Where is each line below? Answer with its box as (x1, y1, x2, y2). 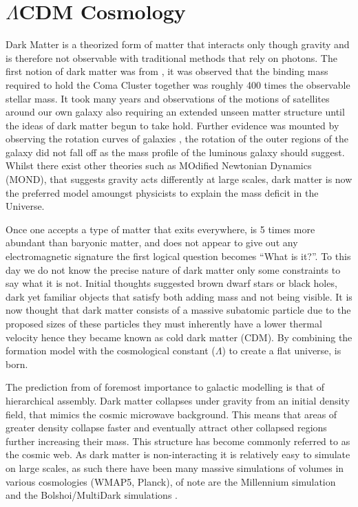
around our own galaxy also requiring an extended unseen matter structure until (6, 105, 345, 119)
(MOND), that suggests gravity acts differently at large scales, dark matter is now (6, 172, 352, 186)
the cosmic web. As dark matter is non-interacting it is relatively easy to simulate (6, 447, 350, 462)
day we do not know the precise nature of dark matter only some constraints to (6, 262, 341, 277)
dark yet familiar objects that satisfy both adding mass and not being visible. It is (6, 289, 352, 303)
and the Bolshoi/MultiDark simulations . (6, 488, 178, 502)
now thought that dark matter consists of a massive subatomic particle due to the (6, 303, 351, 317)
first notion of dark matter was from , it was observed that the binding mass (6, 64, 328, 78)
